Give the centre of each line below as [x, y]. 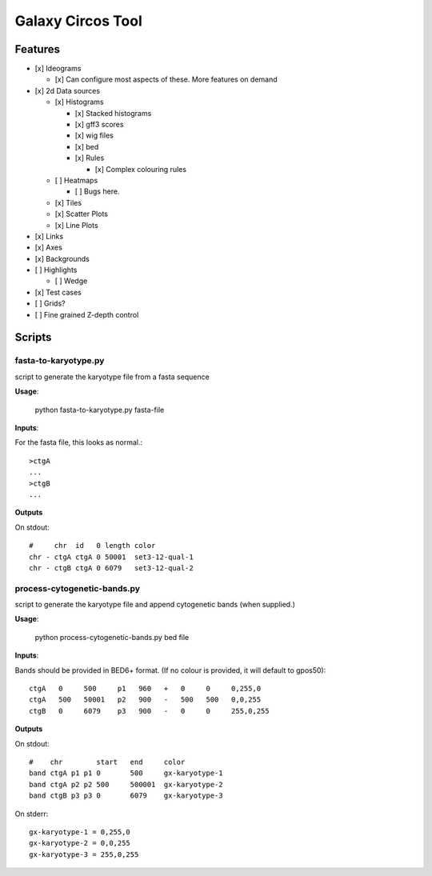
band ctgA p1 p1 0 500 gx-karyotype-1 [126, 773]
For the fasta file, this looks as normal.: [79, 442]
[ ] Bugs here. [97, 191]
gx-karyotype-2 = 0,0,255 [80, 843]
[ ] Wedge [71, 281]
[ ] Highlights [56, 270]
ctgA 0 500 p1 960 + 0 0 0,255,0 [145, 688]
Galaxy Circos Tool [79, 21]
